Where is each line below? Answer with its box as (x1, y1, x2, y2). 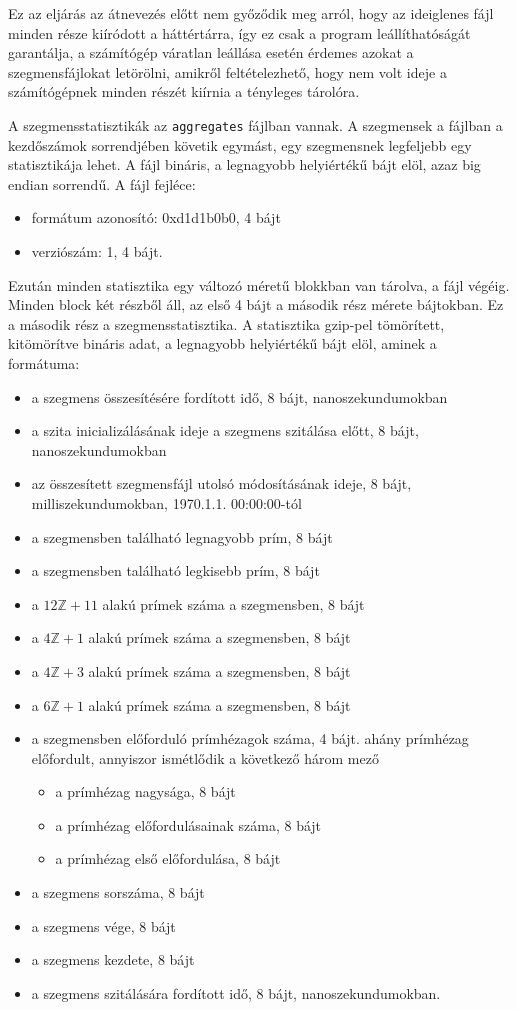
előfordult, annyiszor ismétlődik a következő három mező (31, 747, 379, 768)
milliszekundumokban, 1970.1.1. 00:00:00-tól (31, 492, 302, 513)
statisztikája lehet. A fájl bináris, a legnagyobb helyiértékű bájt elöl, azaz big (8, 154, 481, 175)
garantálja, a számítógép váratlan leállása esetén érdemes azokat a (8, 42, 414, 63)
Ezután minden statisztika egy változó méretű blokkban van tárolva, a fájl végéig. (8, 274, 510, 295)
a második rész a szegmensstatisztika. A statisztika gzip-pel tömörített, (8, 313, 445, 334)
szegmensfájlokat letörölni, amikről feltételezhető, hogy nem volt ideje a (8, 61, 447, 82)
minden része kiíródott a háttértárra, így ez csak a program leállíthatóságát (8, 22, 471, 43)
